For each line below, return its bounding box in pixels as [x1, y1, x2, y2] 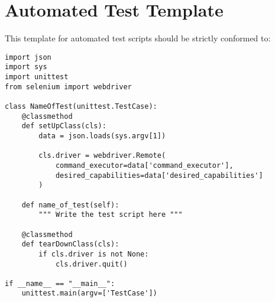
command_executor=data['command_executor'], [55, 161, 234, 170]
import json [5, 53, 51, 61]
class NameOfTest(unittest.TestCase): [5, 102, 157, 111]
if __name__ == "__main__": [5, 279, 115, 288]
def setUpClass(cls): [21, 122, 106, 131]
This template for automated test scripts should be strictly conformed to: [5, 32, 271, 44]
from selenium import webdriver [5, 82, 132, 91]
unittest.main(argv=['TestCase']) [21, 289, 157, 298]
